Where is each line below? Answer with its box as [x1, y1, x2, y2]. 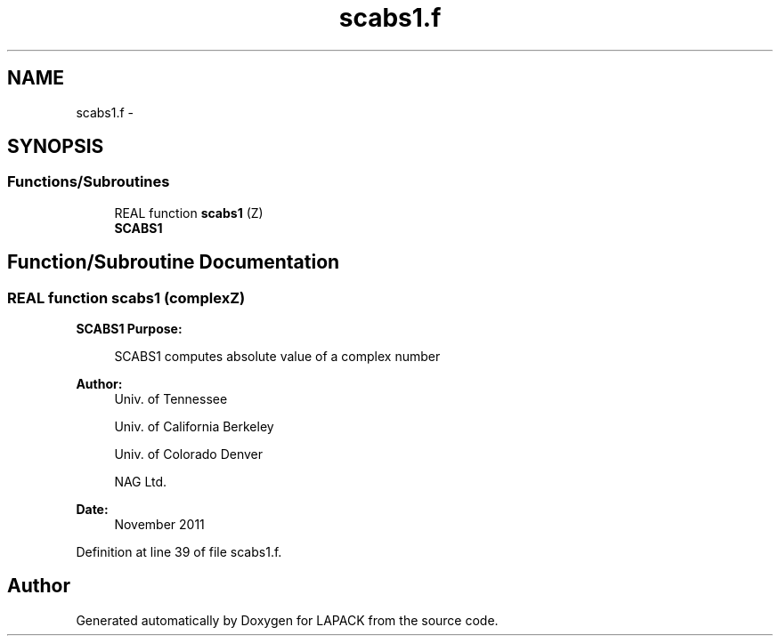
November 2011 [114, 517, 205, 533]
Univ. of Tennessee [114, 391, 228, 407]
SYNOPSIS [7, 135, 104, 158]
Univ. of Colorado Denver [114, 446, 264, 462]
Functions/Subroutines [7, 173, 170, 191]
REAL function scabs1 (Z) [114, 205, 264, 221]
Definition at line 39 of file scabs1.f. [76, 544, 282, 560]
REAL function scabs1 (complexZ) [7, 288, 246, 307]
